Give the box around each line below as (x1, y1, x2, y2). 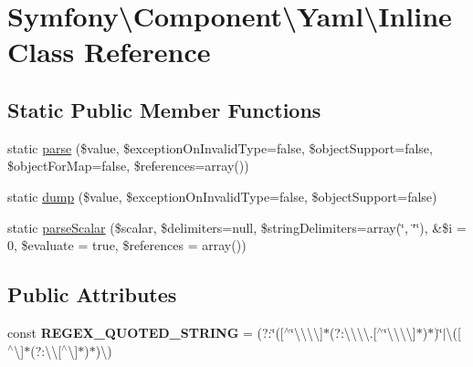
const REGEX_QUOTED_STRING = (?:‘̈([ (7, 322, 284, 341)
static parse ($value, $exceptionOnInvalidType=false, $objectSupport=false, (7, 138, 433, 157)
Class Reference (7, 33, 211, 70)
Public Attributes (7, 280, 177, 309)
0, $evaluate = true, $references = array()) (7, 236, 247, 255)
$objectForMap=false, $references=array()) (7, 156, 249, 175)
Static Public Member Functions (7, 95, 321, 123)
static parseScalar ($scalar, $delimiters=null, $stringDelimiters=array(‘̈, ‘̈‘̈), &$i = (7, 217, 467, 236)
